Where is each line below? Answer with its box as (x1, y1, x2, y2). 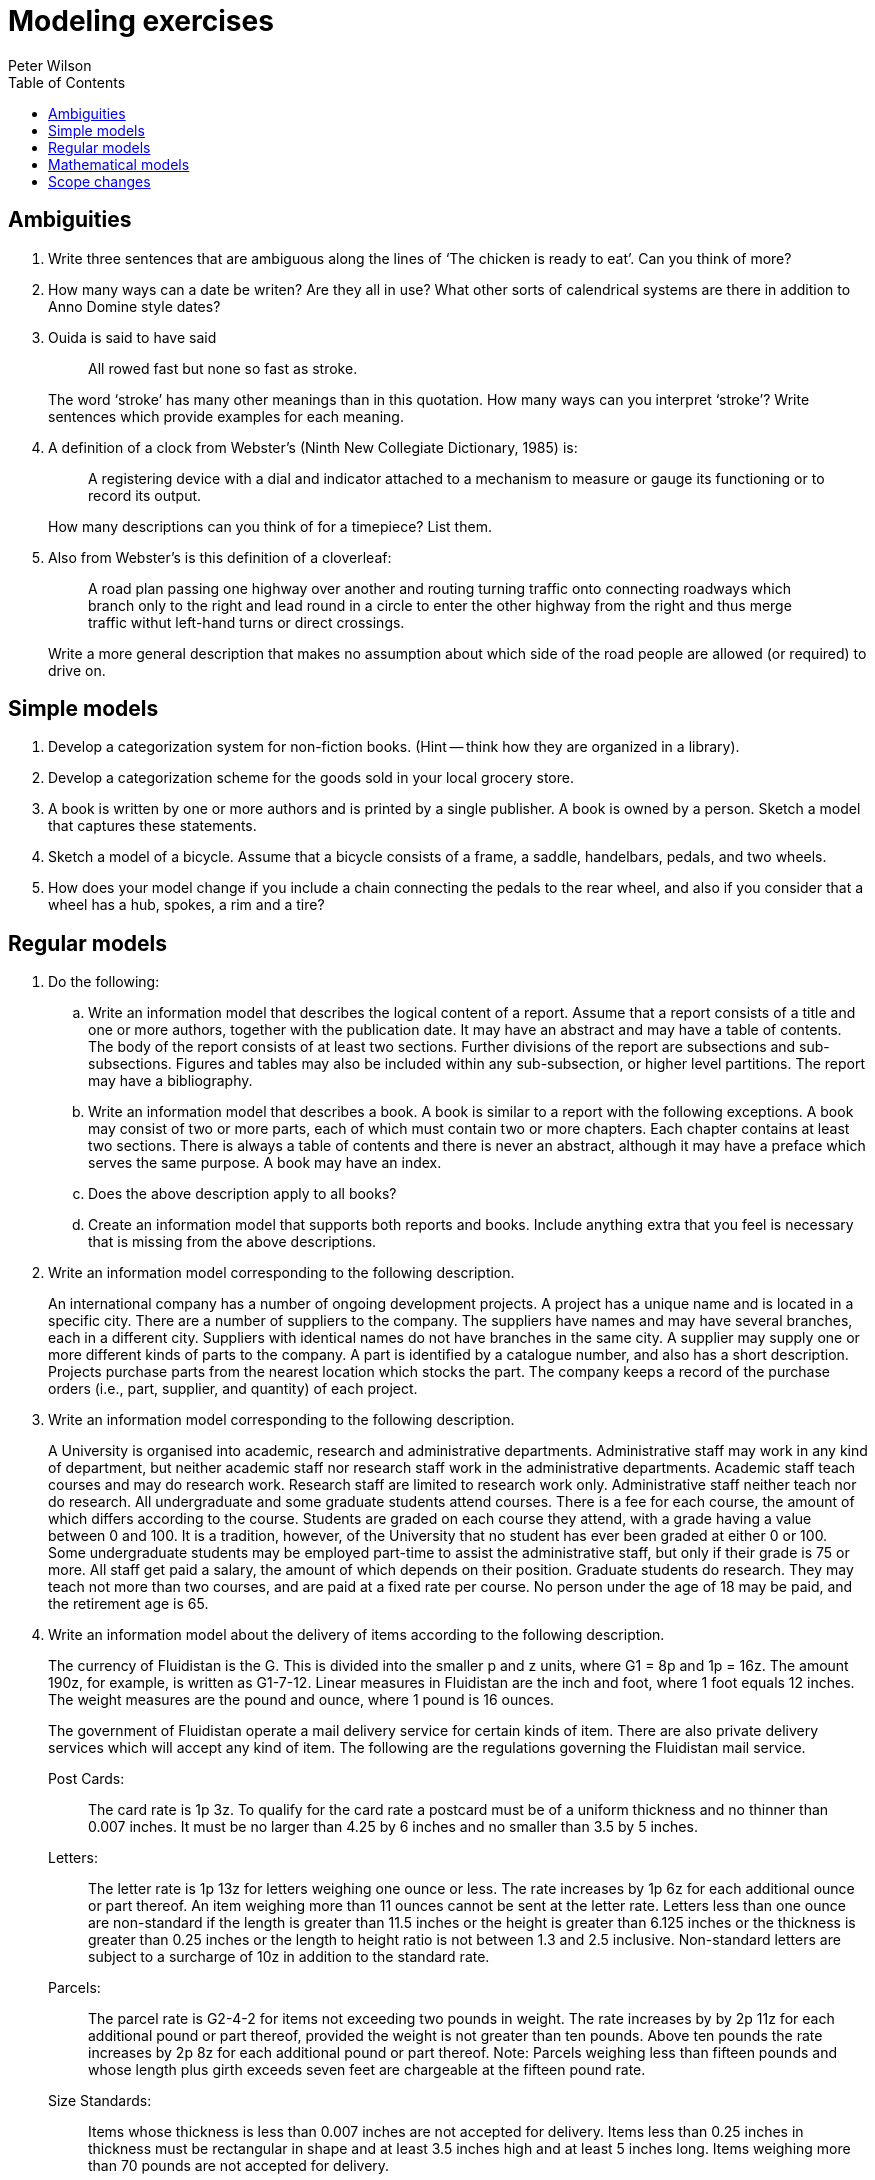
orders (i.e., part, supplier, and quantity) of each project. (48, 1380, 418, 1398)
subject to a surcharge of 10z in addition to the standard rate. (88, 1948, 490, 1966)
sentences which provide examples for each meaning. (48, 407, 404, 425)
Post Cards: (48, 1770, 125, 1788)
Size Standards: (48, 2092, 152, 2110)
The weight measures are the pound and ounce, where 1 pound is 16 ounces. (48, 1691, 555, 1709)
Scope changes (48, 172, 151, 190)
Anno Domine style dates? (48, 297, 221, 315)
